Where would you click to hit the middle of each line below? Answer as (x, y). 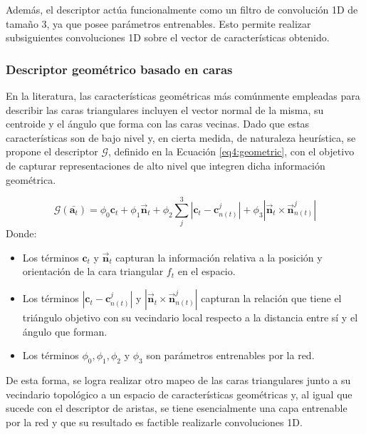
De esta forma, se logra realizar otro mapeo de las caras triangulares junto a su (178, 380)
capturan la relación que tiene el (271, 298)
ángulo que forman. (65, 331)
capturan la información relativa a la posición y (219, 257)
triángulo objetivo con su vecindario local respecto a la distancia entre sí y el (190, 317)
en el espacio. (206, 271)
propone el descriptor (52, 151)
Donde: (21, 233)
